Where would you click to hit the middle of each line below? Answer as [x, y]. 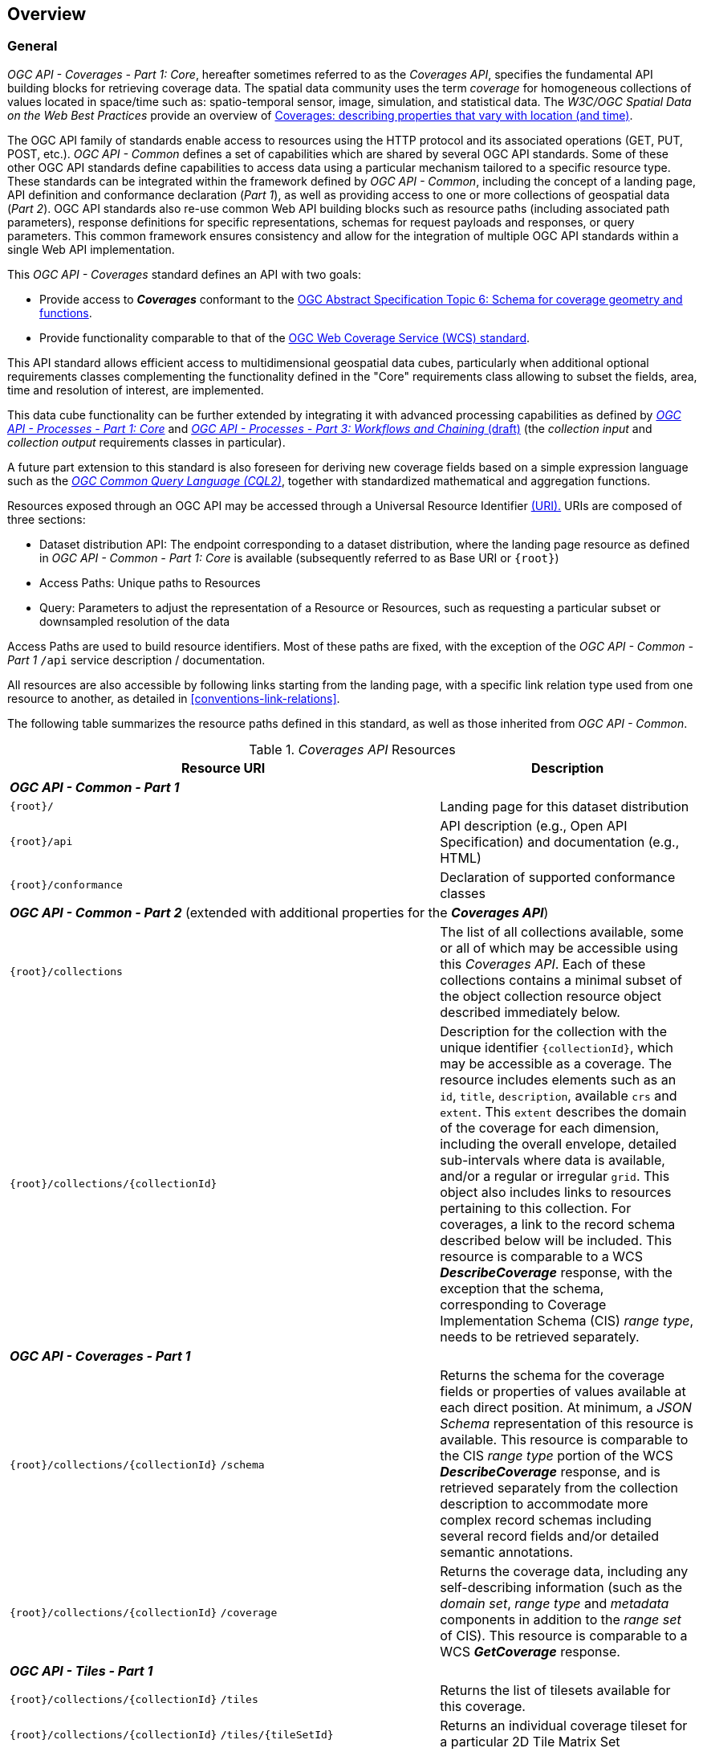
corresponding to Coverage [523, 1304]
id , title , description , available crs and [559, 1095]
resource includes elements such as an [558, 1079]
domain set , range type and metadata [555, 1603]
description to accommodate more [544, 1503]
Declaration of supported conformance [558, 877]
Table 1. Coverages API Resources [352, 749]
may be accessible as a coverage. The [556, 1063]
